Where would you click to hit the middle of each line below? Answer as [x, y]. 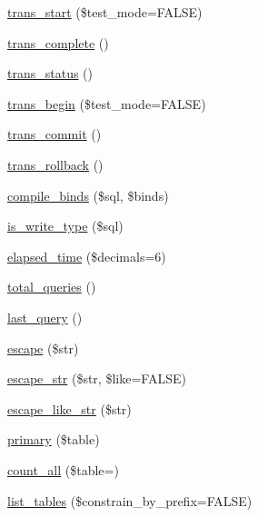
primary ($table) [54, 439]
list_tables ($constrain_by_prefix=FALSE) [130, 500]
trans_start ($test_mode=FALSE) [105, 12]
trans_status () [50, 73]
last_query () [45, 317]
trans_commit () [55, 134]
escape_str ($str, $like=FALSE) [97, 378]
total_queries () [52, 287]
